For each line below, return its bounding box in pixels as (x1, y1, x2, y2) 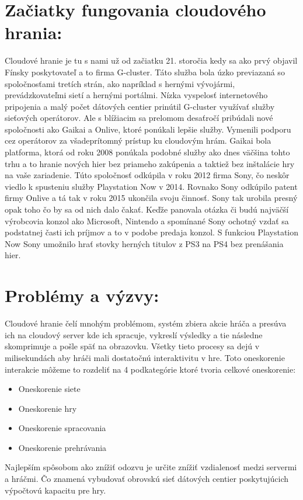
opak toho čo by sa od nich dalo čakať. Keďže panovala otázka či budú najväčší (5, 203, 289, 216)
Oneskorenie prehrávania (18, 441, 107, 453)
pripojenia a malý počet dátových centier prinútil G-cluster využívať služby (5, 100, 275, 112)
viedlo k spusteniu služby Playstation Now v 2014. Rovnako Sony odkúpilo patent (5, 180, 298, 192)
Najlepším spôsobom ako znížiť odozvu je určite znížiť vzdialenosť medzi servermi (5, 461, 297, 473)
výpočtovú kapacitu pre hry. (5, 484, 106, 496)
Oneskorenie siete (18, 383, 81, 395)
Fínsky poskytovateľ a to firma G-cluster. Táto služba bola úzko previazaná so (5, 65, 285, 78)
